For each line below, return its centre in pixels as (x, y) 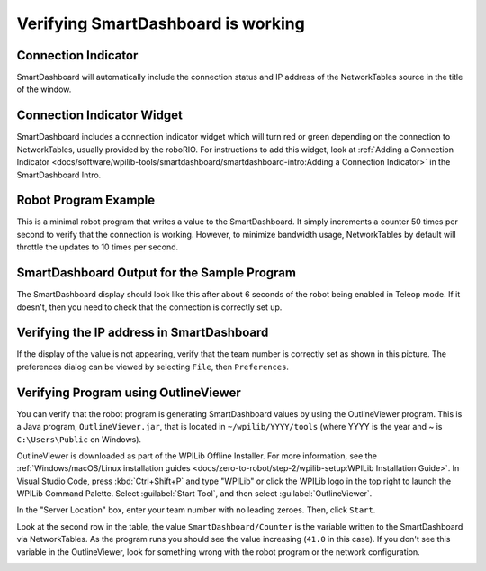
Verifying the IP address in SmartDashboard (143, 333)
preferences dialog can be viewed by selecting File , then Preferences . (153, 367)
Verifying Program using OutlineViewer (129, 392)
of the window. (44, 89)
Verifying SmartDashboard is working (161, 23)
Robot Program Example (86, 200)
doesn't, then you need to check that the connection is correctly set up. (149, 307)
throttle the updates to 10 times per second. (98, 247)
